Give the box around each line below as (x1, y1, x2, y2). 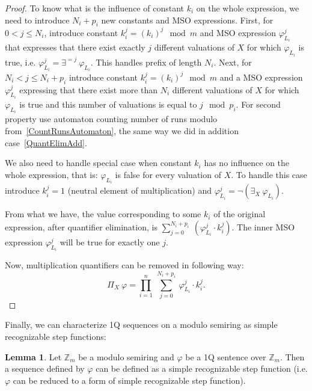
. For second (236, 97, 281, 110)
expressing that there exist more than (19, 83, 158, 96)
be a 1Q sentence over (185, 350, 266, 363)
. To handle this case (231, 168, 307, 180)
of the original (213, 208, 266, 220)
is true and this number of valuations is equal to (19, 97, 197, 110)
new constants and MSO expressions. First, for (101, 13, 274, 26)
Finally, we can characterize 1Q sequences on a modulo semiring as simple (5, 318, 278, 331)
